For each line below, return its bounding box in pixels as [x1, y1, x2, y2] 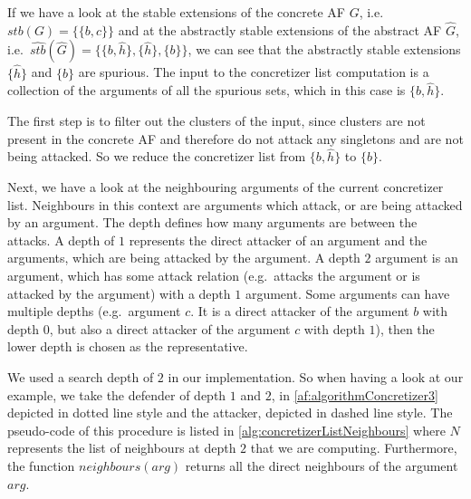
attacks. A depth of [7, 230, 115, 249]
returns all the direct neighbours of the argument [185, 456, 458, 475]
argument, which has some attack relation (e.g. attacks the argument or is [7, 266, 420, 284]
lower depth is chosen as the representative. [7, 337, 248, 356]
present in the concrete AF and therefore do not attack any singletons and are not [7, 129, 464, 148]
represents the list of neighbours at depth [7, 438, 236, 457]
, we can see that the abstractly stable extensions [187, 40, 461, 59]
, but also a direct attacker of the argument [49, 319, 291, 338]
